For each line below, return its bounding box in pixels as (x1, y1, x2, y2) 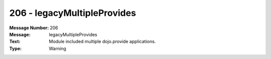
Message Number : (9, 25, 49, 31)
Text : (9, 39, 21, 45)
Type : (9, 45, 22, 52)
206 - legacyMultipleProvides (9, 7, 137, 18)
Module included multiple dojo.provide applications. (49, 39, 156, 45)
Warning (49, 45, 66, 52)
